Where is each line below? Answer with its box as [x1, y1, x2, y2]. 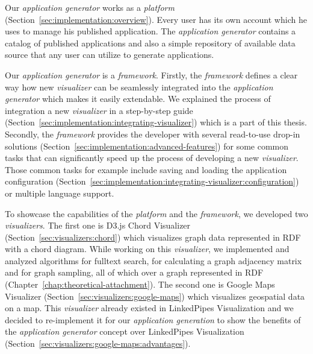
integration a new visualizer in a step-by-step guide [5, 104, 193, 116]
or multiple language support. [5, 186, 114, 199]
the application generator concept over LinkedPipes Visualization [5, 325, 244, 338]
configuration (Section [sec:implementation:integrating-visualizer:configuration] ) [5, 175, 299, 188]
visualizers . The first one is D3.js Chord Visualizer [5, 219, 191, 232]
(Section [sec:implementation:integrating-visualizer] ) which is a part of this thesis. [5, 116, 307, 128]
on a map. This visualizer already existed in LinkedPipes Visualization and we [5, 302, 294, 314]
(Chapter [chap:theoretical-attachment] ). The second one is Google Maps [5, 278, 275, 291]
